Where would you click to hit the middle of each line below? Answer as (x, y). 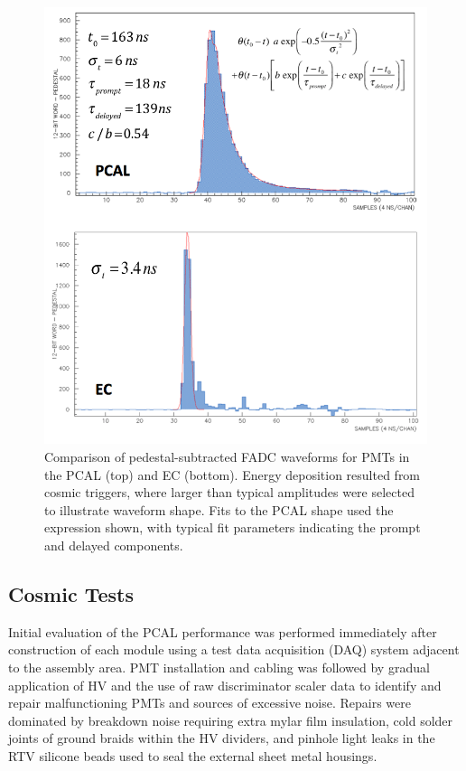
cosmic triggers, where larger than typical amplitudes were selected (229, 492)
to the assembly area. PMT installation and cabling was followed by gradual (219, 667)
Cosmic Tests (71, 594)
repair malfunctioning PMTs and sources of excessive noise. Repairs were (210, 703)
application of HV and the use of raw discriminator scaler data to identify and (225, 685)
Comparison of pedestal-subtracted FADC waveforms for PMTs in (227, 457)
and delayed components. (114, 545)
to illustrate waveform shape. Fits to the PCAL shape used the (219, 509)
